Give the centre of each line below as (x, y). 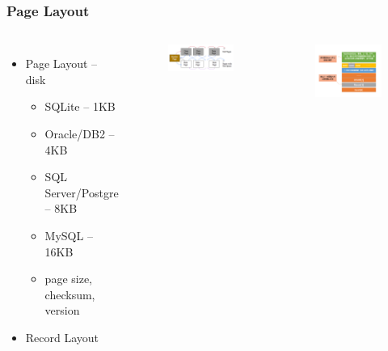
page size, (68, 279)
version (62, 310)
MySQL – (69, 235)
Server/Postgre (82, 192)
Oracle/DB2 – (80, 133)
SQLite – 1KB (80, 106)
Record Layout (62, 337)
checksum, (70, 294)
